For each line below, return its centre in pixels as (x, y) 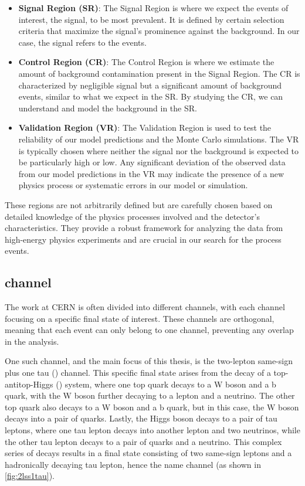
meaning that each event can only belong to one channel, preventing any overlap (149, 330)
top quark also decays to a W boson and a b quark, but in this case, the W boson (152, 407)
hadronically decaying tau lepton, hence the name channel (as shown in (133, 464)
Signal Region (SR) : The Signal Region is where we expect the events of (153, 8)
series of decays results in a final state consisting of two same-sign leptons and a (148, 453)
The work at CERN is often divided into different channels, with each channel (145, 307)
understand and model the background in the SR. (108, 108)
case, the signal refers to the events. (82, 42)
